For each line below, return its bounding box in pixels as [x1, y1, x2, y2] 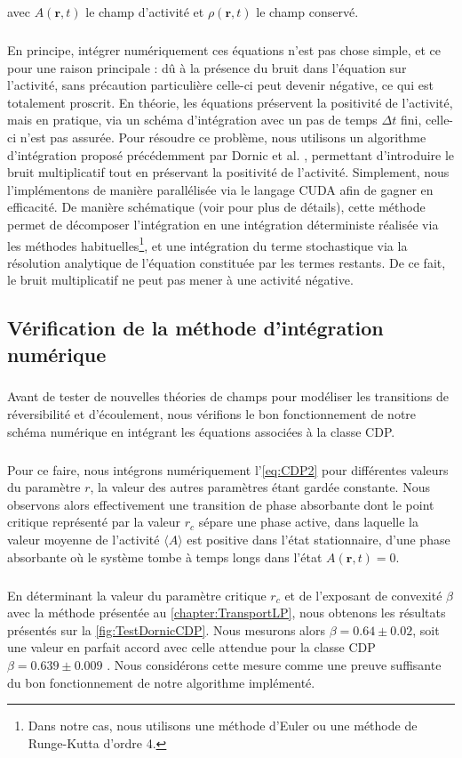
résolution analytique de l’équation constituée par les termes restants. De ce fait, [7, 253, 446, 271]
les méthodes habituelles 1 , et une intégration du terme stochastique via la [7, 233, 408, 254]
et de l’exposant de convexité [284, 585, 442, 604]
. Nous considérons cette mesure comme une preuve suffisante [107, 655, 442, 673]
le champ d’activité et [85, 3, 204, 20]
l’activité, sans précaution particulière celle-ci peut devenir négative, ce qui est [7, 76, 434, 94]
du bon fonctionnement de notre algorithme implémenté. [7, 673, 315, 691]
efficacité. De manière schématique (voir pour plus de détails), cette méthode [7, 198, 426, 216]
